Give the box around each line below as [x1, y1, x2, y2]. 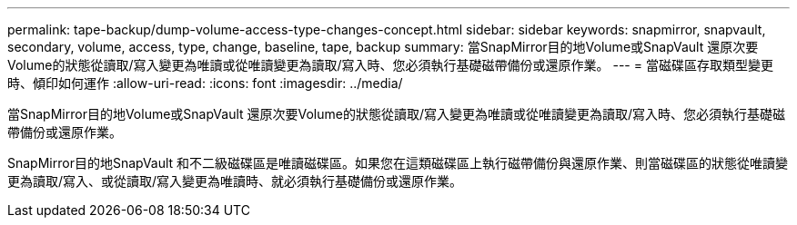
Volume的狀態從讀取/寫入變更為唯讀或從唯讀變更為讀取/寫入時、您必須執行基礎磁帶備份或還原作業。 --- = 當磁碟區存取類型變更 [7, 57, 773, 73]
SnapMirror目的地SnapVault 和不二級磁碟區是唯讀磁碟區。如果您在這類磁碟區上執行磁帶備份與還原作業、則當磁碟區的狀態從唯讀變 [7, 155, 789, 171]
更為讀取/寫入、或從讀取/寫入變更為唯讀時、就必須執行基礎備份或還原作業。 [7, 173, 463, 189]
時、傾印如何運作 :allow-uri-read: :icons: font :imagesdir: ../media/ [7, 75, 403, 91]
